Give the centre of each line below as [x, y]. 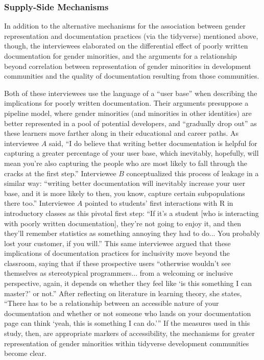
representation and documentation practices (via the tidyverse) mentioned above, [131, 35]
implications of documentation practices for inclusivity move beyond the [117, 253]
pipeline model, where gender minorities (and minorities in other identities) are [128, 113]
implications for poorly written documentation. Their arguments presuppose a [126, 103]
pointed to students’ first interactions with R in [159, 203]
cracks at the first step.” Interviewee [60, 173]
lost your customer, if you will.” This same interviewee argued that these [117, 243]
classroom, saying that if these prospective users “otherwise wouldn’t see [117, 263]
